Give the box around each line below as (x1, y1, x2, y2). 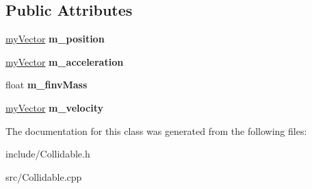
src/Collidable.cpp (5, 169, 82, 184)
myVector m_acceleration (5, 54, 124, 68)
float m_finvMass (5, 77, 88, 92)
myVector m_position (5, 32, 105, 46)
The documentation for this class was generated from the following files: (5, 123, 307, 138)
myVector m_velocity (5, 100, 103, 114)
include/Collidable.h (5, 147, 90, 161)
